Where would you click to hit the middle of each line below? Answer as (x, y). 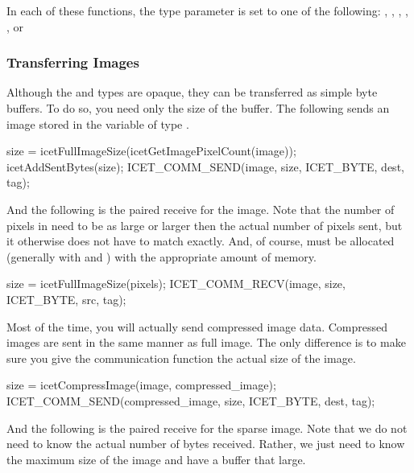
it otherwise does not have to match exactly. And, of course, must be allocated (201, 241)
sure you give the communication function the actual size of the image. (181, 358)
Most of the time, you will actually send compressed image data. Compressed (197, 326)
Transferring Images (73, 62)
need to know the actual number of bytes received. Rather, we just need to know (206, 444)
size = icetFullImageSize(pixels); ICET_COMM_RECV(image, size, (176, 284)
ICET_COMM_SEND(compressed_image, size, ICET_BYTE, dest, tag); (191, 400)
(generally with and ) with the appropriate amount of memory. (161, 256)
